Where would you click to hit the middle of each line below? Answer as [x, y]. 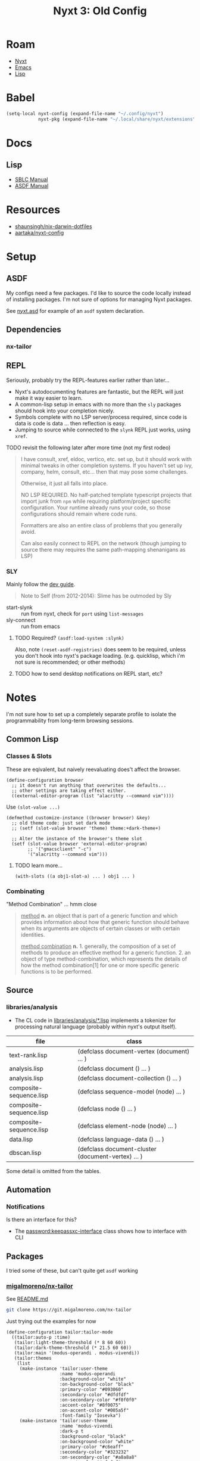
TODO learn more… [39, 865]
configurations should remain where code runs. [79, 514]
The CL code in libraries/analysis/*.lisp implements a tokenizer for [95, 1020]
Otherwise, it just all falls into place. [64, 483]
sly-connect [21, 620]
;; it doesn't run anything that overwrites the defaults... [89, 785]
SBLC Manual [31, 179]
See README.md [27, 1299]
